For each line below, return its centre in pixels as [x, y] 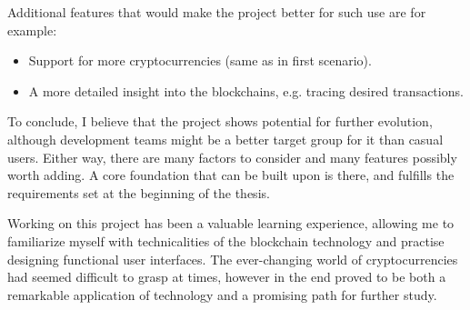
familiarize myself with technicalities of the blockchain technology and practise [226, 240]
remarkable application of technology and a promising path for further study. [222, 294]
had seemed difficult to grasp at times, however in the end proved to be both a [227, 277]
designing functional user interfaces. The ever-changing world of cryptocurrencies [233, 259]
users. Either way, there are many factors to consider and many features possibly [232, 157]
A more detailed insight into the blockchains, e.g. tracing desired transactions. [246, 90]
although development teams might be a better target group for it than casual [225, 139]
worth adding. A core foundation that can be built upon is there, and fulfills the [231, 175]
